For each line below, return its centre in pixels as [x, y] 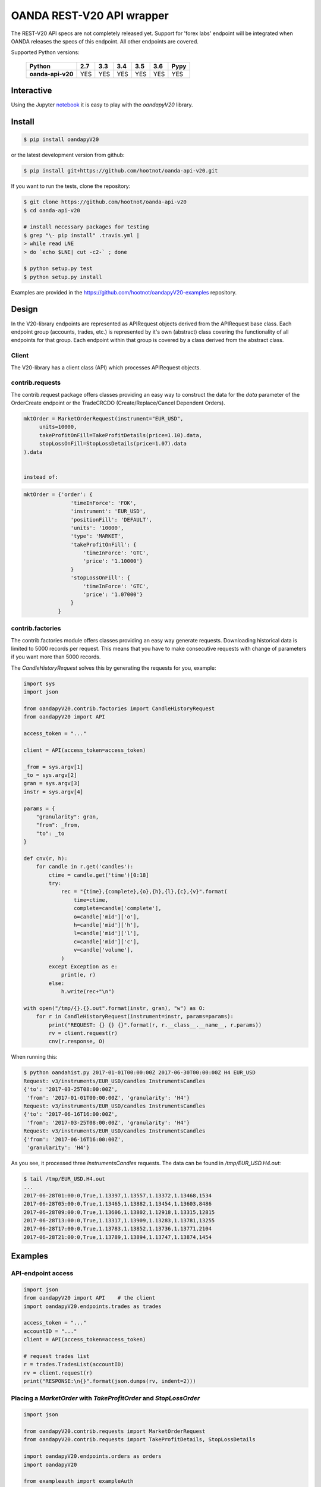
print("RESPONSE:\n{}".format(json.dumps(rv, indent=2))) [110, 1381]
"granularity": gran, [67, 817]
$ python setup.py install [63, 277]
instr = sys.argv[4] [53, 792]
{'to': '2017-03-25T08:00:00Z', [71, 1089]
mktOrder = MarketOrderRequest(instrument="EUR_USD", [103, 419]
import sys [39, 683]
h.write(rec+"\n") [88, 992]
